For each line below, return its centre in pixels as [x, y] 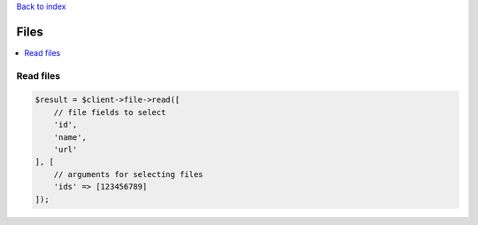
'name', [70, 137]
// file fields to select [110, 112]
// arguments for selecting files [128, 174]
